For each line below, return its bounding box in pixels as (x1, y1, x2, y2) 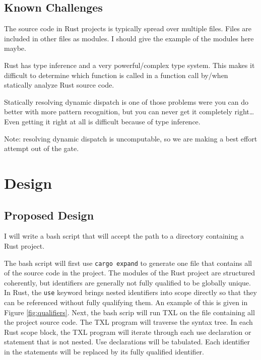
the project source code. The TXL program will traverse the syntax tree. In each (4, 317, 253, 327)
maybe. (4, 43, 26, 53)
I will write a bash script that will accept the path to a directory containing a (4, 231, 244, 241)
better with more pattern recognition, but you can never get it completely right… (4, 106, 254, 117)
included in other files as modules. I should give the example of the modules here (4, 33, 254, 43)
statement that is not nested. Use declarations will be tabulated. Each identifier (4, 336, 250, 347)
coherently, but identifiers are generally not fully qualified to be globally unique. (4, 277, 251, 287)
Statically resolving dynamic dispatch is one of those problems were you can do (4, 96, 249, 107)
